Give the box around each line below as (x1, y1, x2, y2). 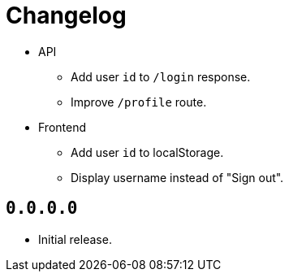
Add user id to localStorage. (71, 145, 224, 159)
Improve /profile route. (71, 94, 207, 109)
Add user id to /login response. (71, 69, 251, 84)
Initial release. (38, 232, 112, 246)
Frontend (38, 119, 87, 134)
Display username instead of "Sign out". (71, 170, 284, 185)
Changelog (6, 2, 127, 29)
